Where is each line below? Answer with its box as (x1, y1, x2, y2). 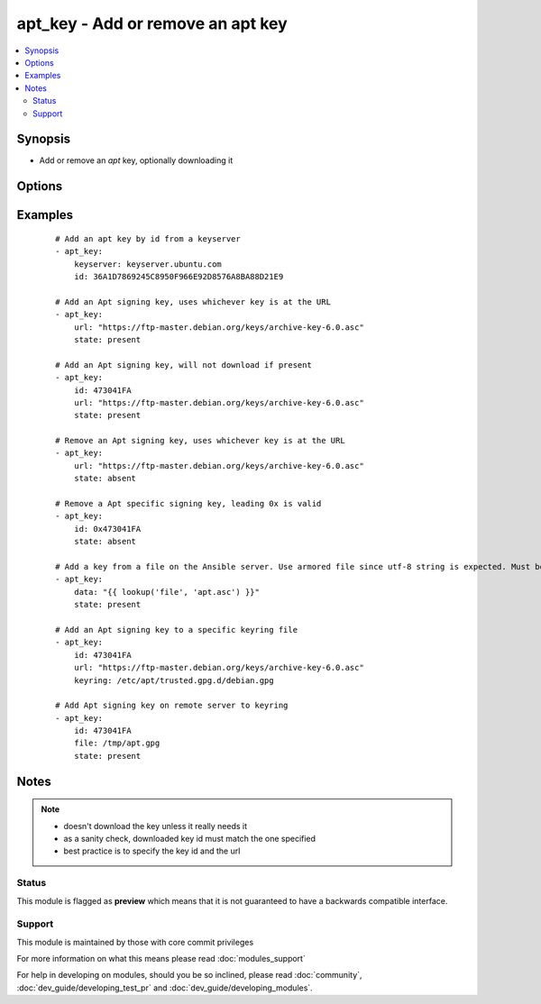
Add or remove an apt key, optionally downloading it (39, 155, 234, 166)
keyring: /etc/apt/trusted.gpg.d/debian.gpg (73, 675, 274, 685)
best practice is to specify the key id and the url (63, 845, 241, 856)
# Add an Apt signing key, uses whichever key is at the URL (55, 297, 331, 306)
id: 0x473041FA (73, 524, 142, 534)
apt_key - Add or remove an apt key (16, 14, 288, 33)
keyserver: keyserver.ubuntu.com (73, 259, 223, 269)
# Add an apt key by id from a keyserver (55, 233, 241, 243)
